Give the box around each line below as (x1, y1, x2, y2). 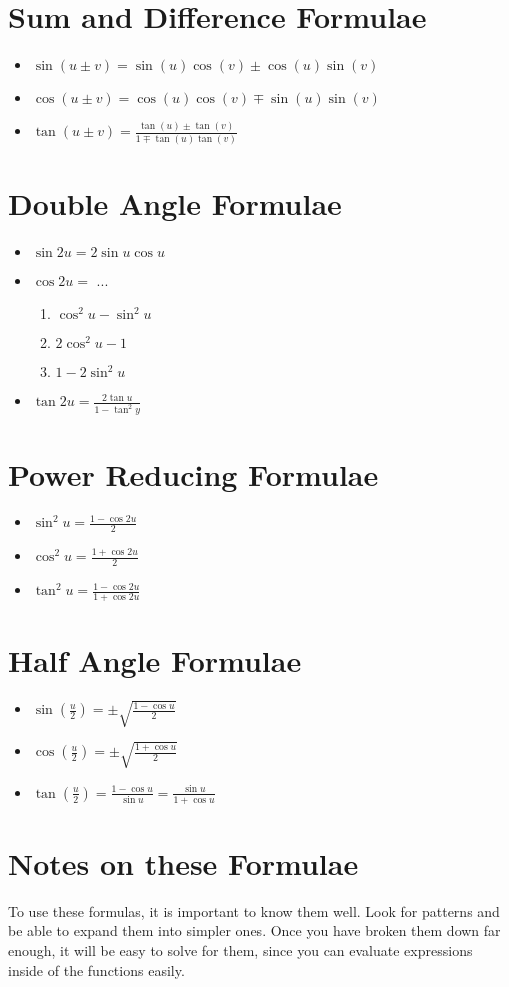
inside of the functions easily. (8, 959, 185, 980)
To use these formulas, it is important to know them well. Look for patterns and (8, 900, 500, 921)
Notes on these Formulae (8, 842, 359, 883)
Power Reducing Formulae (8, 453, 379, 494)
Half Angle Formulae (8, 640, 302, 681)
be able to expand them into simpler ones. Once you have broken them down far (8, 920, 501, 941)
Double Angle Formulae (8, 182, 342, 223)
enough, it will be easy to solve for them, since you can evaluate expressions (8, 940, 473, 961)
